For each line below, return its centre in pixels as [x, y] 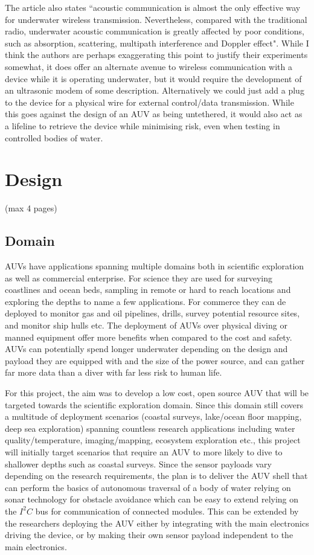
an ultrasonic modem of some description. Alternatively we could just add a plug [155, 90]
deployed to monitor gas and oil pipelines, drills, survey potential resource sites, [152, 313]
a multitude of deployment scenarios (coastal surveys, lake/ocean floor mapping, [153, 416]
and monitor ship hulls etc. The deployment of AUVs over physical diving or [146, 325]
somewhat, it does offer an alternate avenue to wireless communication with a [149, 66]
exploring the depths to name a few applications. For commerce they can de [146, 301]
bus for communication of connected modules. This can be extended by [167, 511]
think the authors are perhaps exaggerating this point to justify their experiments [156, 55]
